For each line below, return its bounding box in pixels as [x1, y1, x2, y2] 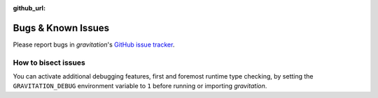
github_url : [13, 4, 45, 12]
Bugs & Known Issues [13, 22, 110, 34]
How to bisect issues [13, 58, 85, 67]
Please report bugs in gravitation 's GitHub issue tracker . [13, 40, 175, 49]
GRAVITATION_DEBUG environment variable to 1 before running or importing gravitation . [13, 82, 267, 90]
